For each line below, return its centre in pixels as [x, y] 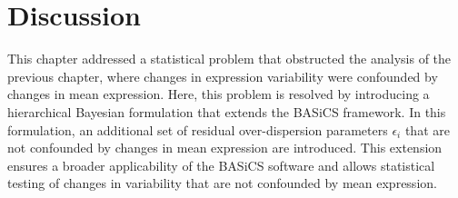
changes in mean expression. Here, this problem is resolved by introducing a [219, 94]
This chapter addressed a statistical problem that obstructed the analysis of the [229, 59]
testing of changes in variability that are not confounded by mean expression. [222, 183]
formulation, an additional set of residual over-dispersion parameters [198, 129]
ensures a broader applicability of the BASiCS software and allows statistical [221, 165]
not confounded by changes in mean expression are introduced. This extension [225, 148]
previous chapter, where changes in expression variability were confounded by [223, 76]
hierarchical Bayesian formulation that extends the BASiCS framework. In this [227, 111]
